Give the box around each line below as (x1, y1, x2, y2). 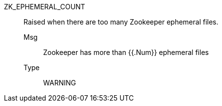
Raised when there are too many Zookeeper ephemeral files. (24, 18, 219, 26)
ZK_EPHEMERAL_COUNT (4, 2, 85, 11)
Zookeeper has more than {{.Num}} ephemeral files (43, 48, 209, 56)
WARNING (43, 79, 76, 87)
